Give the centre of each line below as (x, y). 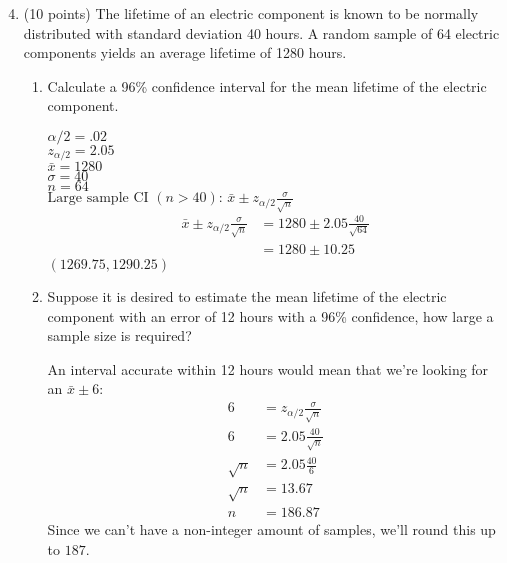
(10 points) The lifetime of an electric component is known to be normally (251, 13)
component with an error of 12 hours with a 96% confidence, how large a (270, 315)
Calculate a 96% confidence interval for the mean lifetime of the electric (267, 85)
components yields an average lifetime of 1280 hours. (185, 52)
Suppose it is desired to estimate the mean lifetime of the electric (247, 295)
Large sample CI (98, 198)
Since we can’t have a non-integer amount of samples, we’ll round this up (271, 529)
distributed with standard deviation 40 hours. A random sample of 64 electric (261, 32)
